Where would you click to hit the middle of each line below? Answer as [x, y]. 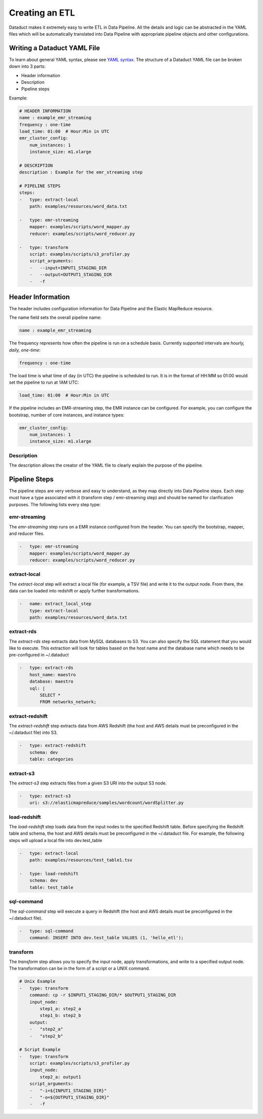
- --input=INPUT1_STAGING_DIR [68, 268]
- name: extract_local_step [55, 604]
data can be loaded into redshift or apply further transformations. [74, 591]
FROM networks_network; [68, 702]
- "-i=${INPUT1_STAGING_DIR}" [68, 1090]
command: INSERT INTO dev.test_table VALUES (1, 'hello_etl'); [107, 938]
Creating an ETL [42, 13]
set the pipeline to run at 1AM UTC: [44, 382]
